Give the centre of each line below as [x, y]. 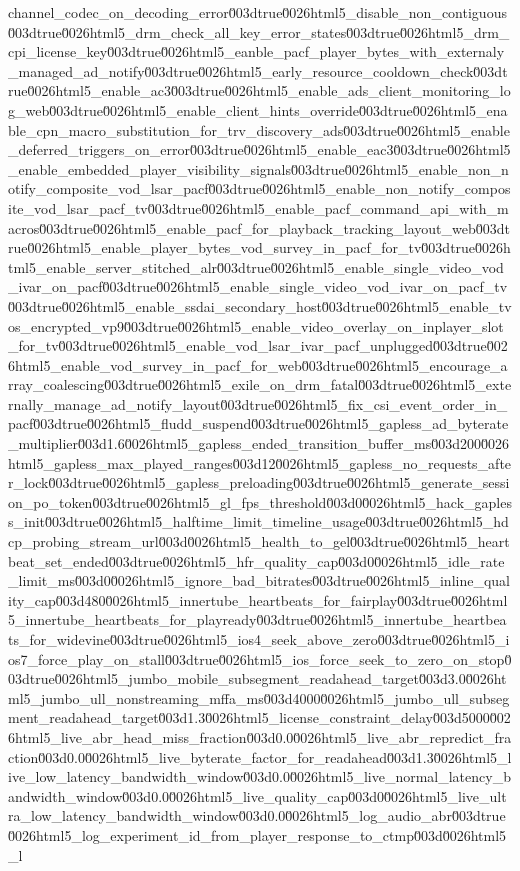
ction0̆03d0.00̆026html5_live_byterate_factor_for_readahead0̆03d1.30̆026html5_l [260, 756]
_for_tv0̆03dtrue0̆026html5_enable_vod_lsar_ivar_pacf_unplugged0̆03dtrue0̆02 [258, 345]
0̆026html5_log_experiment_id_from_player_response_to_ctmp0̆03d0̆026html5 [257, 834]
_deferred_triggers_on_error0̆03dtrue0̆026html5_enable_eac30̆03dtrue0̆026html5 [259, 149]
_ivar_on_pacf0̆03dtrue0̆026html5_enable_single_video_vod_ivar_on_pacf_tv [258, 286]
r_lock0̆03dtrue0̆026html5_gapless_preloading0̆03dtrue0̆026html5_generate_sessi [259, 482]
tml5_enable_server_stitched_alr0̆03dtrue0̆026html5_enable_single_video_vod [256, 266]
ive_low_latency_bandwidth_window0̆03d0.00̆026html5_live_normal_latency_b [259, 776]
